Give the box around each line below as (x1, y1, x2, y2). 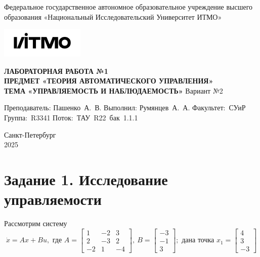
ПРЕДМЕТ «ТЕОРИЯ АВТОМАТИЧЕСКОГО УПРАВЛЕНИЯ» (4, 75, 213, 86)
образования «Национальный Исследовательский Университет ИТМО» (4, 11, 222, 22)
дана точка (182, 237, 214, 244)
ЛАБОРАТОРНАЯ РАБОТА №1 (4, 65, 108, 76)
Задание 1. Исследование (4, 169, 168, 190)
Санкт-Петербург (4, 129, 56, 140)
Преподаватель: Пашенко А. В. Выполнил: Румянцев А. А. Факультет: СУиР (4, 102, 246, 113)
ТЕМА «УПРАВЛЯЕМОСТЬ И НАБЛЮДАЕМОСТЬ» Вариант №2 (4, 85, 223, 96)
